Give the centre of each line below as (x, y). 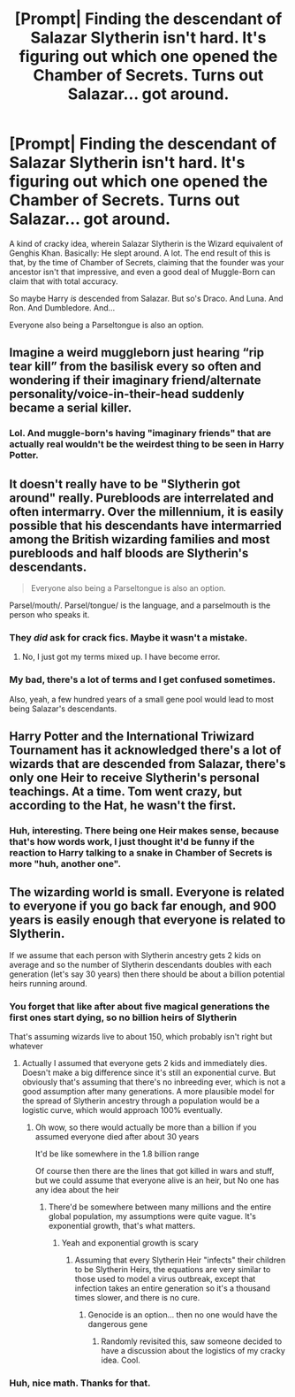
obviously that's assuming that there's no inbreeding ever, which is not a (154, 1082)
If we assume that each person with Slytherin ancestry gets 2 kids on (135, 955)
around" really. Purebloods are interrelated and (141, 498)
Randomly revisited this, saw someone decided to (192, 1341)
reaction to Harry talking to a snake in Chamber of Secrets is (141, 852)
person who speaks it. (49, 615)
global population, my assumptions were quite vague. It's (152, 1217)
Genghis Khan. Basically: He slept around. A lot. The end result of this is (140, 253)
